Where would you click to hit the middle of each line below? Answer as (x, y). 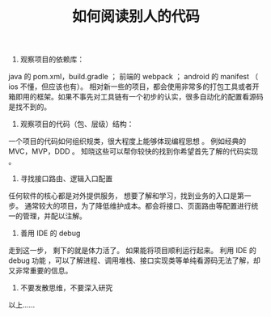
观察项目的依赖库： (52, 59)
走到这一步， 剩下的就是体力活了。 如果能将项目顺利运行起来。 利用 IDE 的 (132, 251)
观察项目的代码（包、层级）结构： (77, 124)
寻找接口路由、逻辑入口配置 (66, 179)
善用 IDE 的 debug (50, 233)
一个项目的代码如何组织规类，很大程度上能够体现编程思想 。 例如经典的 (127, 142)
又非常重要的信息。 (40, 271)
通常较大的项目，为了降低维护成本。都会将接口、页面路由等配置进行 (138, 206)
